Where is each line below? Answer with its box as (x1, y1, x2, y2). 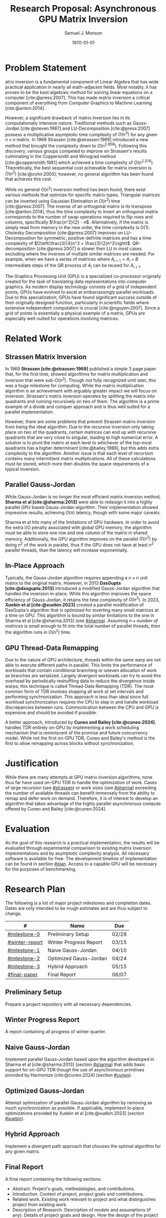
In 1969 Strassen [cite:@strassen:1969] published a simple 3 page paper (5, 366, 157, 372)
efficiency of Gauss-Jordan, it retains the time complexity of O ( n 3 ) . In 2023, (5, 596, 160, 603)
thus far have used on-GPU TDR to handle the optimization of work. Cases (5, 779, 157, 785)
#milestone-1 (7, 947, 40, 954)
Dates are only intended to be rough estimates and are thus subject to (5, 905, 148, 911)
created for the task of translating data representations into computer (5, 279, 147, 285)
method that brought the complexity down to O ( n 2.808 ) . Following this (5, 142, 147, 149)
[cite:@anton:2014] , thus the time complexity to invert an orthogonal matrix (5, 208, 159, 214)
